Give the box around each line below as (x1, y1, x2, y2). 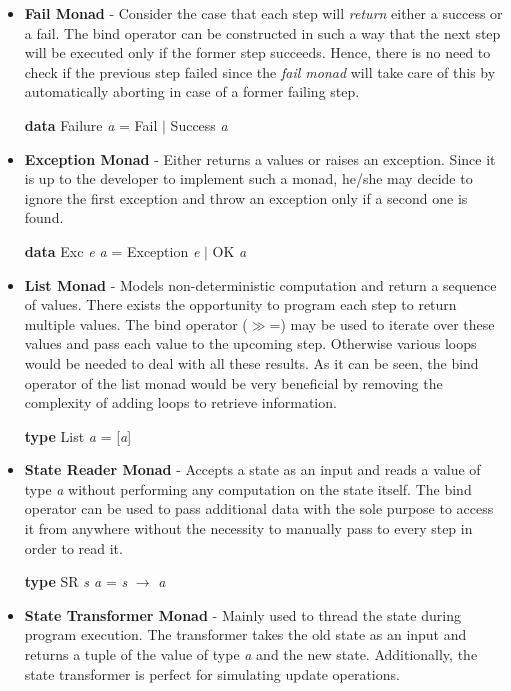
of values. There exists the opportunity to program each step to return (24, 294, 457, 315)
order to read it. (24, 537, 123, 558)
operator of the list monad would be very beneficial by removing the (24, 372, 443, 393)
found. (24, 207, 64, 228)
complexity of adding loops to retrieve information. (24, 392, 337, 413)
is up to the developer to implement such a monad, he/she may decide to (24, 168, 473, 189)
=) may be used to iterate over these (269, 313, 495, 334)
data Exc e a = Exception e (24, 240, 200, 261)
